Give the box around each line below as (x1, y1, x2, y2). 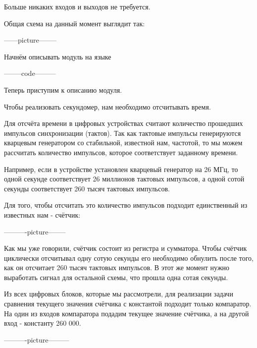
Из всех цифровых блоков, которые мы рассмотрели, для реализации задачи (4, 289, 233, 299)
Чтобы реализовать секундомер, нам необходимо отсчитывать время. (4, 101, 211, 112)
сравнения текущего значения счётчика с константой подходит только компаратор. (4, 298, 252, 309)
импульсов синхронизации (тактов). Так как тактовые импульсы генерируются (4, 127, 241, 138)
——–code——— (4, 68, 56, 78)
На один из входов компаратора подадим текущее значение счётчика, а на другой (4, 308, 249, 318)
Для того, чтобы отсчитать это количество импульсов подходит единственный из (4, 200, 248, 210)
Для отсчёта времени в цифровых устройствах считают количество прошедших (4, 118, 243, 128)
